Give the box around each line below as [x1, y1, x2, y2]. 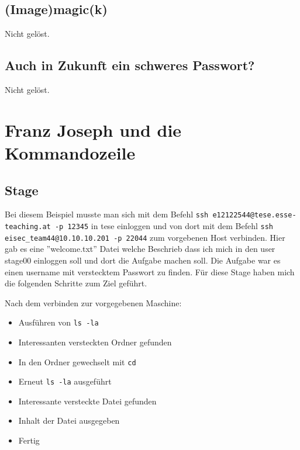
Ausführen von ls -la [18, 316, 99, 328]
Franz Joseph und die [5, 117, 182, 141]
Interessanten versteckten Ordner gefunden [18, 335, 172, 348]
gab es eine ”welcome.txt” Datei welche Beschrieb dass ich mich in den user [5, 243, 275, 255]
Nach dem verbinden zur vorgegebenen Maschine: [5, 296, 182, 309]
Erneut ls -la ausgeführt [18, 375, 112, 387]
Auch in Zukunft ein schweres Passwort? [5, 56, 255, 74]
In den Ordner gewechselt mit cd [18, 355, 136, 368]
